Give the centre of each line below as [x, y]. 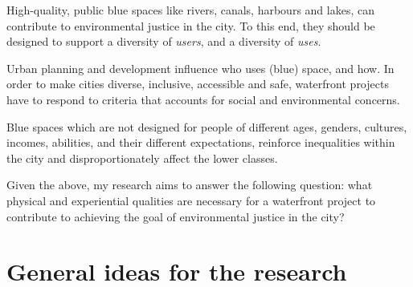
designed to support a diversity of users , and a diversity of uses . [164, 41]
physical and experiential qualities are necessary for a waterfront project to [191, 200]
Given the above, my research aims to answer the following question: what [190, 185]
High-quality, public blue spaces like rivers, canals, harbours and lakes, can [190, 10]
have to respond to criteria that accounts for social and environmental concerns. [203, 99]
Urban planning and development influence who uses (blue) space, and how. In [200, 68]
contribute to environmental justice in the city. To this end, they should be [191, 25]
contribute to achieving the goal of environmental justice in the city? [176, 216]
